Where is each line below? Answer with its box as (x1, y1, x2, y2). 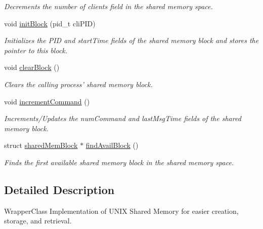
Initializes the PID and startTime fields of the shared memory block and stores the (4, 35, 259, 46)
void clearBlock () (4, 62, 60, 72)
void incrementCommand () (4, 96, 90, 106)
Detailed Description (4, 181, 115, 197)
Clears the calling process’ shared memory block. (4, 79, 153, 89)
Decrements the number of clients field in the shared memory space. (4, 1, 213, 11)
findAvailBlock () (85, 140, 139, 150)
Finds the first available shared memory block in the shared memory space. (4, 157, 234, 167)
